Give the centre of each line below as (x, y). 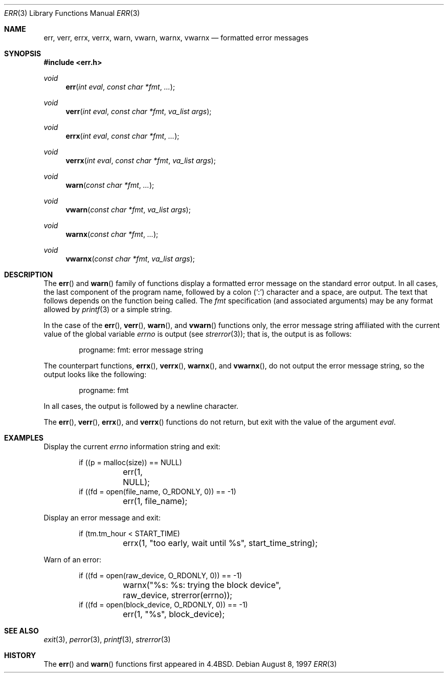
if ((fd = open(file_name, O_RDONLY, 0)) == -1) (158, 492)
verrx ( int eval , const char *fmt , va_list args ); (141, 160)
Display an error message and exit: (102, 518)
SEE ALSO (21, 631)
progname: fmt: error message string (141, 350)
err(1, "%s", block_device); (174, 614)
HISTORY (20, 655)
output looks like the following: (95, 374)
